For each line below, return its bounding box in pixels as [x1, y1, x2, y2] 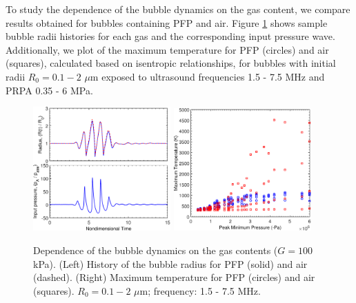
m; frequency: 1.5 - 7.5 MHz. [139, 283, 261, 297]
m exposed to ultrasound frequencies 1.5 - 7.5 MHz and [90, 69, 325, 83]
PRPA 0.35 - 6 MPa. [6, 83, 93, 97]
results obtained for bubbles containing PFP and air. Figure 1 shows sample [6, 15, 328, 30]
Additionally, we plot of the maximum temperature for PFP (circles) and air [6, 42, 329, 56]
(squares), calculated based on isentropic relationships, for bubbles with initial [6, 56, 336, 70]
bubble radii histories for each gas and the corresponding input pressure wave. [6, 29, 335, 43]
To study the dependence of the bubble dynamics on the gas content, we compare [6, 2, 350, 16]
